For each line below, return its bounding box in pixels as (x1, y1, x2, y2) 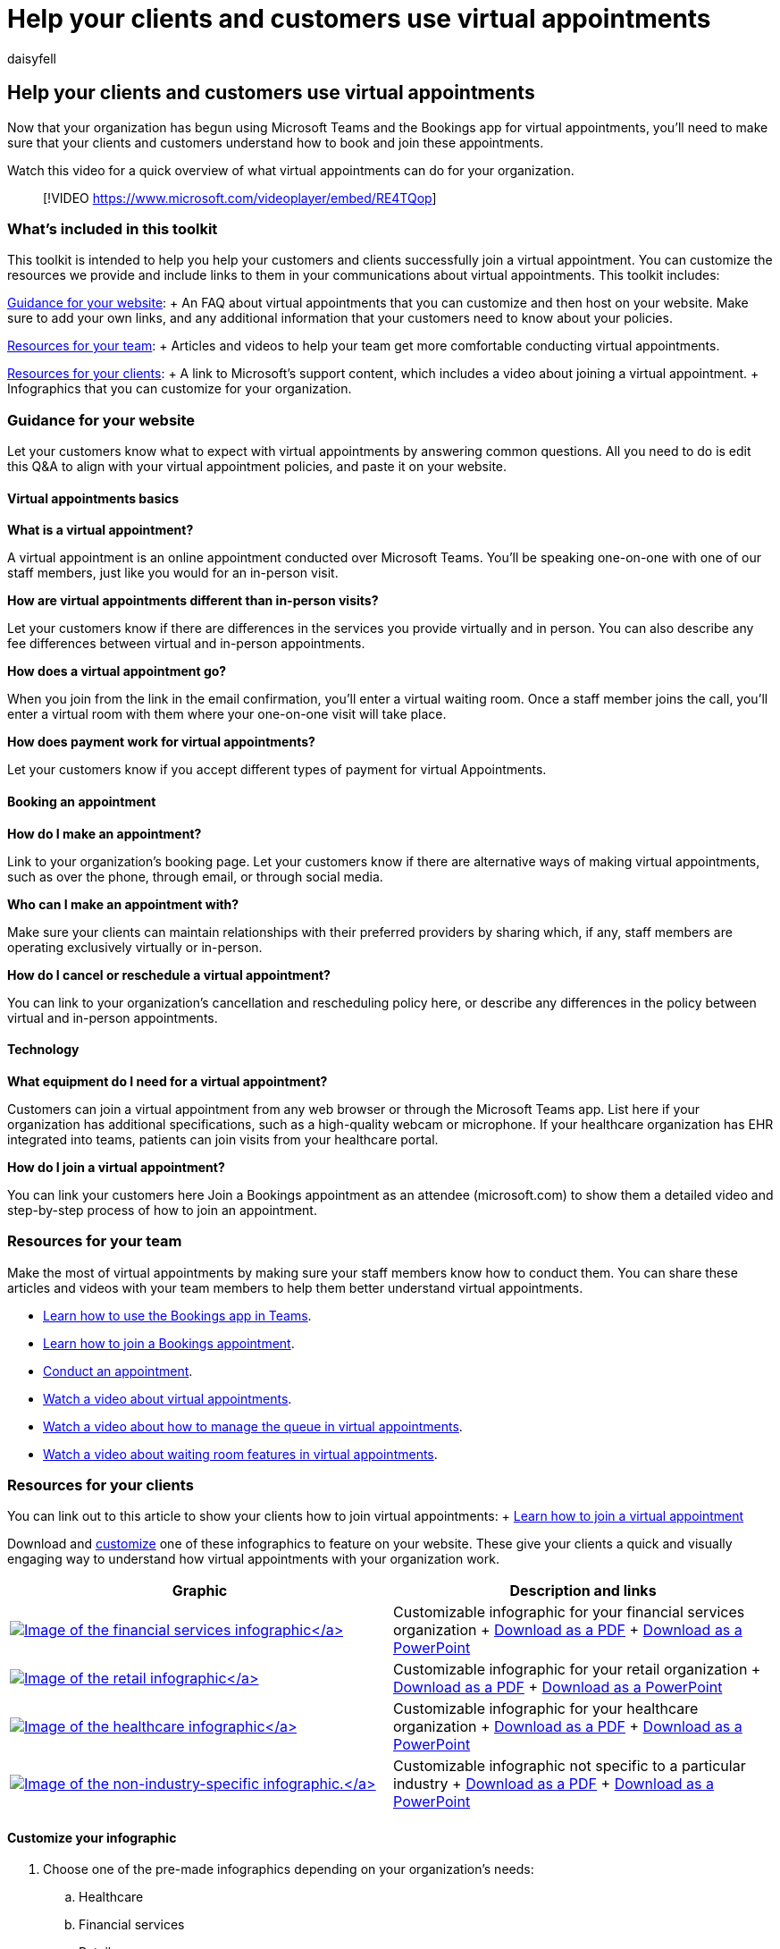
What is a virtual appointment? (7, 522, 194, 538)
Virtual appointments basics (7, 490, 180, 506)
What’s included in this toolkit (7, 219, 218, 238)
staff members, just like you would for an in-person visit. (7, 565, 339, 581)
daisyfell (7, 50, 57, 66)
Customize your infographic (7, 1829, 177, 1845)
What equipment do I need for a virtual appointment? (7, 1073, 328, 1089)
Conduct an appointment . (43, 1363, 193, 1379)
